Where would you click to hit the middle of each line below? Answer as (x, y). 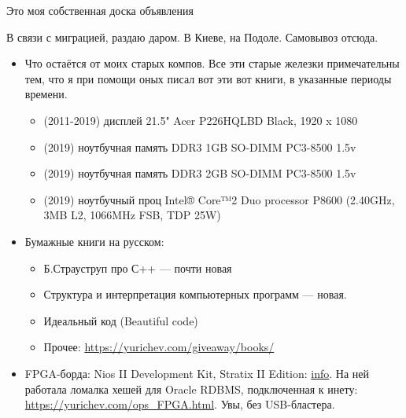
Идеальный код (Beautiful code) (121, 320)
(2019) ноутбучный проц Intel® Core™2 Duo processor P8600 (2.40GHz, (219, 199)
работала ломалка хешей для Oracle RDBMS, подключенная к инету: (191, 389)
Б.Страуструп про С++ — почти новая (138, 268)
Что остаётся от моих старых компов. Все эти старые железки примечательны (212, 63)
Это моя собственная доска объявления (100, 10)
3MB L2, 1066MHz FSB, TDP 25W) (132, 215)
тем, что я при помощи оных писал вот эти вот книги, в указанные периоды (208, 78)
